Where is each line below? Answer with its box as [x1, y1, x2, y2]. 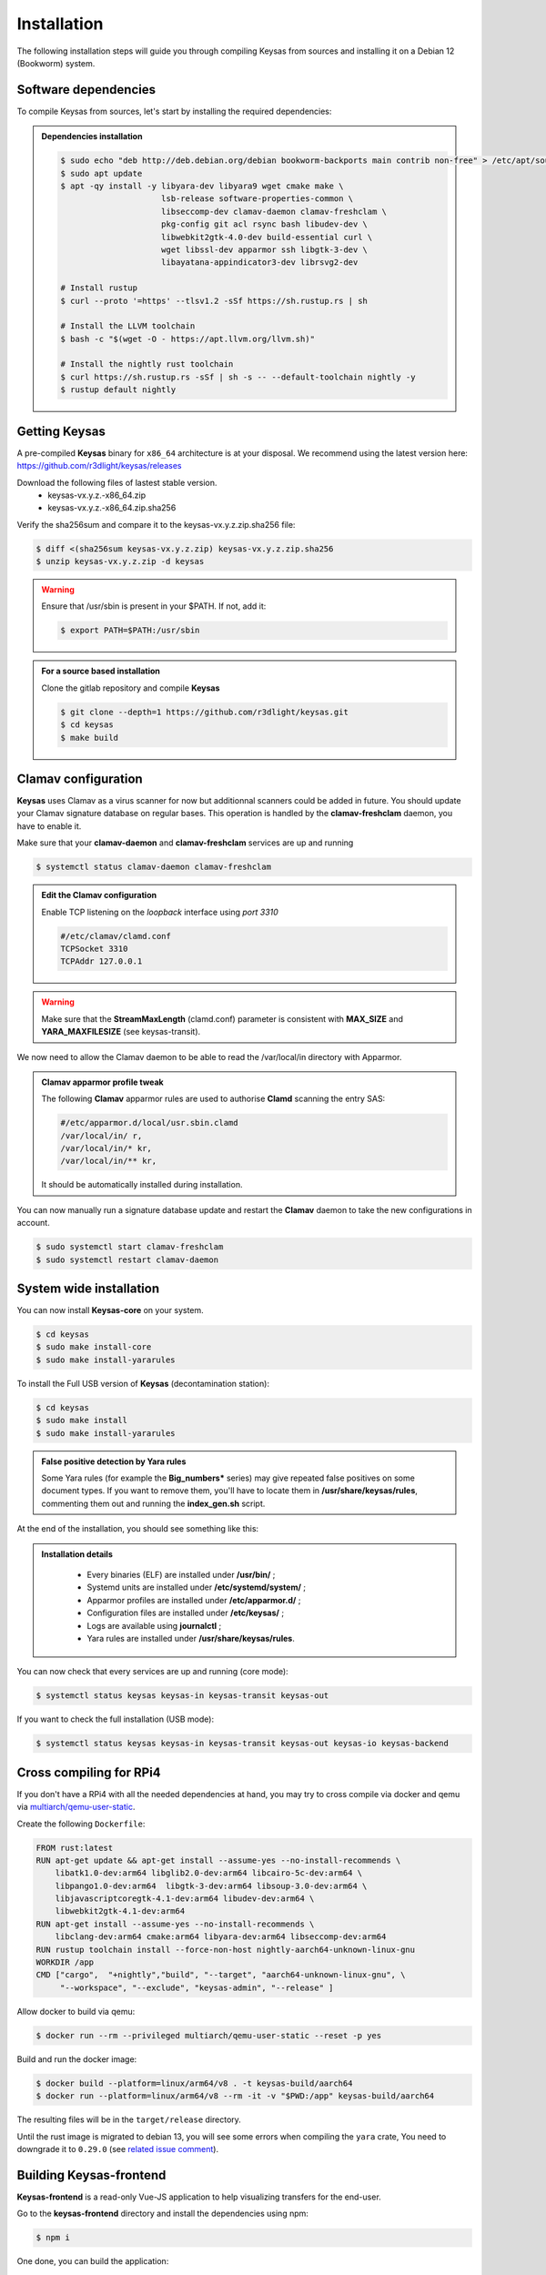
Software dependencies [16, 82, 157, 97]
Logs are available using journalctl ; [86, 1620, 222, 1631]
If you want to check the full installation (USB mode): [16, 1714, 214, 1724]
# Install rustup [60, 283, 138, 293]
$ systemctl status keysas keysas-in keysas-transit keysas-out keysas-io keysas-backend [35, 1738, 450, 1749]
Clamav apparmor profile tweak [41, 1077, 164, 1087]
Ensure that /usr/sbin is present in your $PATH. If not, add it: [41, 601, 267, 612]
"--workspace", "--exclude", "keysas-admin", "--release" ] [59, 1982, 334, 1993]
